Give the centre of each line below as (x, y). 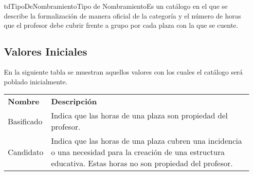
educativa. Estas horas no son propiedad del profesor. (142, 163)
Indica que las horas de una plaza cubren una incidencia (146, 141)
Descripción (74, 101)
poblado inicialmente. (36, 81)
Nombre (24, 101)
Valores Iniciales (46, 51)
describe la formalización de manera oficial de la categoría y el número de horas (123, 15)
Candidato (26, 152)
